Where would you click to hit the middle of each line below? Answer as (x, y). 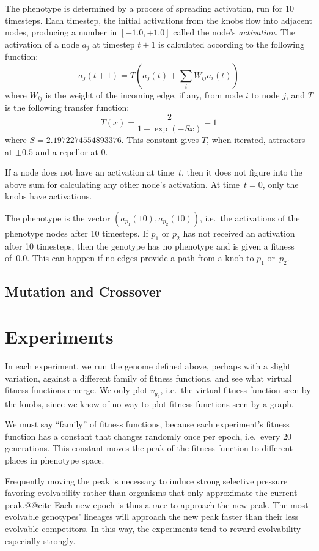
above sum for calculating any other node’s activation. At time (123, 184)
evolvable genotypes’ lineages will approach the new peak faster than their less (152, 516)
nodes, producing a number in (61, 32)
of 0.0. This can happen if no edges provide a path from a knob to (130, 258)
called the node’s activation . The (234, 32)
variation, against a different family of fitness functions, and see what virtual (148, 378)
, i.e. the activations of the (250, 217)
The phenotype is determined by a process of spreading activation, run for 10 (150, 8)
